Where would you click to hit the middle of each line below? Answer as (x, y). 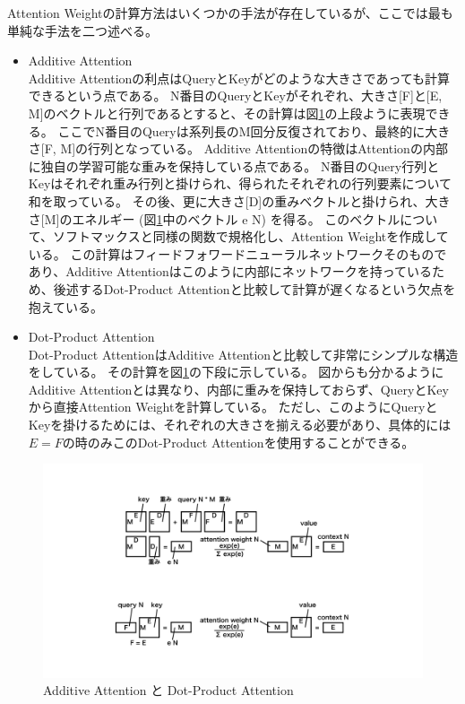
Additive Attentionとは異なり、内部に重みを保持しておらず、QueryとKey (238, 389)
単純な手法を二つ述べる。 (82, 30)
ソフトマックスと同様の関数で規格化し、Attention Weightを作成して (251, 236)
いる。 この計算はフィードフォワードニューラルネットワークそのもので (237, 253)
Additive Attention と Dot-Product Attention (168, 690)
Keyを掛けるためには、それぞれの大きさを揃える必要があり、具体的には (240, 425)
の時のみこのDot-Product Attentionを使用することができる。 (238, 442)
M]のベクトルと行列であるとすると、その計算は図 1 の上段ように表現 (227, 113)
